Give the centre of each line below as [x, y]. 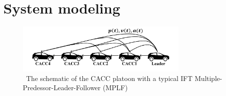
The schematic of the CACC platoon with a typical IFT [109, 78]
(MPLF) [115, 88]
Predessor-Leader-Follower [62, 88]
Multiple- [208, 78]
